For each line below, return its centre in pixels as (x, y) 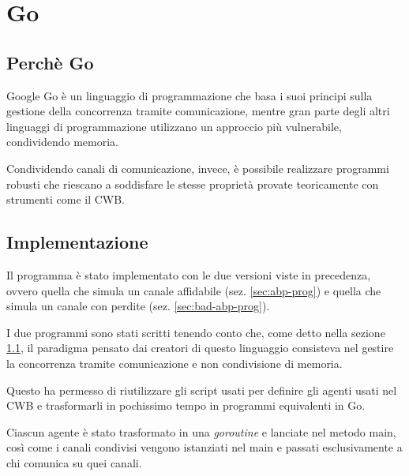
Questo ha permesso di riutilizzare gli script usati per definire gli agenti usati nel (202, 390)
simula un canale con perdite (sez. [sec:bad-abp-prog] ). (138, 306)
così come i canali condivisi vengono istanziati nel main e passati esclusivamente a (204, 447)
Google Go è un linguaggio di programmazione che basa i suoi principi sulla (189, 95)
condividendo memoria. (63, 142)
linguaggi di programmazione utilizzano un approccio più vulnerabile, (174, 126)
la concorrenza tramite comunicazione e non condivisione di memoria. (174, 363)
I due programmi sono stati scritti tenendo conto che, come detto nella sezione (196, 332)
